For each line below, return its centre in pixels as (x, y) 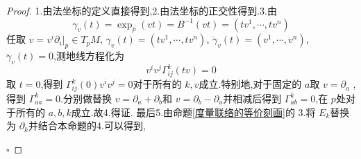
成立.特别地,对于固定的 (250, 84)
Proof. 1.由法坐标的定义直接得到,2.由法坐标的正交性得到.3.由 (142, 10)
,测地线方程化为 (89, 56)
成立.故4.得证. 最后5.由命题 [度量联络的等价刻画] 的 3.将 (193, 112)
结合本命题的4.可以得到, (92, 125)
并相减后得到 (252, 98)
